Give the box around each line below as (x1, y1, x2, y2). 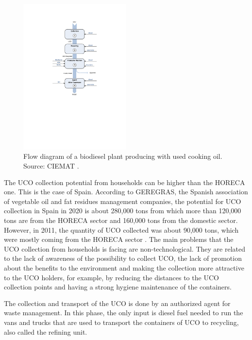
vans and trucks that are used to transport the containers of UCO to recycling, (4, 317, 239, 327)
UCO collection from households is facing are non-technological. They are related (4, 243, 245, 254)
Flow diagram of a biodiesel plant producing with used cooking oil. (23, 151, 222, 161)
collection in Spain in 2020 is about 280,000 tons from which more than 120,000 (4, 205, 241, 216)
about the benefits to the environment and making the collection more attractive (4, 262, 244, 272)
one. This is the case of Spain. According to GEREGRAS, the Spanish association (4, 187, 248, 197)
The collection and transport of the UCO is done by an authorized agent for (4, 298, 231, 308)
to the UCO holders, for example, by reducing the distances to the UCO (4, 272, 219, 282)
